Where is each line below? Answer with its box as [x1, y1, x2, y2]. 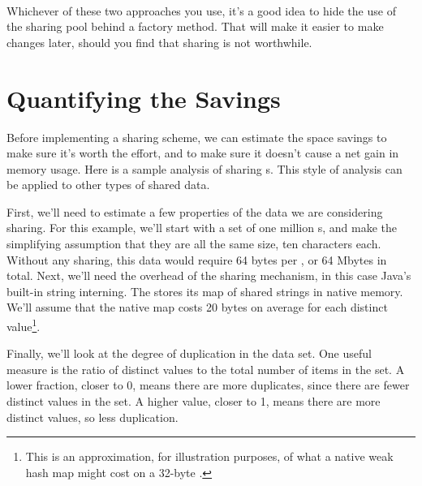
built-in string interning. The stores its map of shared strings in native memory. [6, 282, 403, 299]
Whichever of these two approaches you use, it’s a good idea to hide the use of [6, 2, 396, 19]
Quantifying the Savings [6, 81, 281, 114]
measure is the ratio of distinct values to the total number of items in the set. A [6, 360, 405, 377]
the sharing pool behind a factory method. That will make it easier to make [6, 18, 384, 35]
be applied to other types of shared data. [6, 176, 210, 193]
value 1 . [6, 316, 41, 334]
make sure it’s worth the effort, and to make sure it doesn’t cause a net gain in [6, 144, 399, 161]
